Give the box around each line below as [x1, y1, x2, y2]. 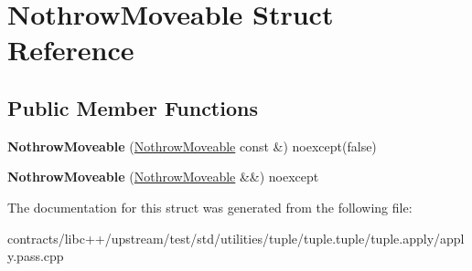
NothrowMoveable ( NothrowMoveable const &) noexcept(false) [7, 136, 377, 155]
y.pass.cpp [7, 246, 64, 266]
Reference [7, 31, 134, 68]
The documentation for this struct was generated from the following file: [7, 197, 413, 216]
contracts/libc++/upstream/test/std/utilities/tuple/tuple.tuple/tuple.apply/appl [7, 228, 465, 247]
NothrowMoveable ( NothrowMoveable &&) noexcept [7, 167, 319, 186]
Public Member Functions [7, 93, 258, 121]
